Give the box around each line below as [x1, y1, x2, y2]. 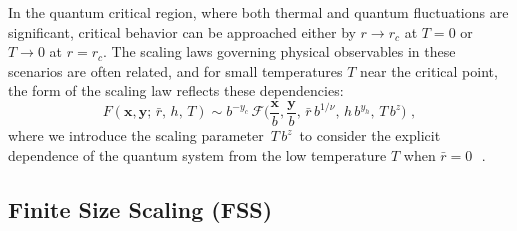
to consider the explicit [299, 125, 441, 146]
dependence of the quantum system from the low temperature [8, 144, 387, 165]
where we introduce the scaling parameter [8, 125, 264, 146]
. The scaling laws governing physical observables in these [103, 41, 456, 62]
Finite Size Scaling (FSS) [8, 193, 273, 224]
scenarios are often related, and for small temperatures [8, 60, 343, 81]
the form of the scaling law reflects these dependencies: [8, 80, 344, 101]
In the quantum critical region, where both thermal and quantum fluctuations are [8, 2, 509, 22]
